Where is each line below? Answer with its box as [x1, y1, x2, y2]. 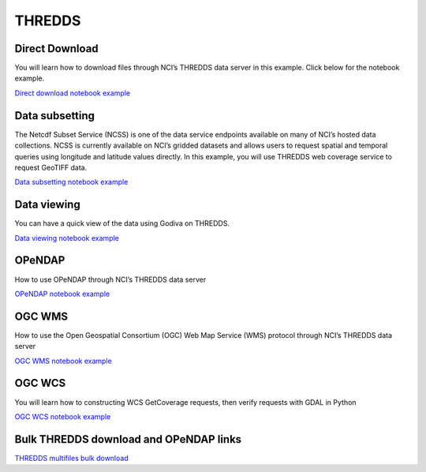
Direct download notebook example [14, 88, 130, 98]
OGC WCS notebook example [14, 411, 111, 421]
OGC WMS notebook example [14, 356, 112, 365]
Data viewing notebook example [14, 233, 120, 242]
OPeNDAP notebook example [14, 289, 110, 298]
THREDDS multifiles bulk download [14, 453, 129, 463]
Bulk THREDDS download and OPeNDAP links [14, 433, 242, 446]
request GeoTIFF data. [14, 163, 88, 172]
